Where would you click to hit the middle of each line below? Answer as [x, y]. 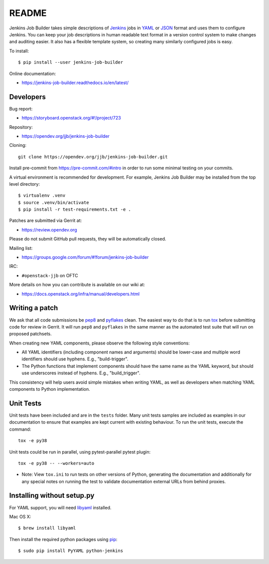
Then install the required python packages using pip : [63, 539]
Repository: [21, 127]
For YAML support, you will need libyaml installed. [60, 507]
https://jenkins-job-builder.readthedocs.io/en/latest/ [75, 83]
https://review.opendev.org [49, 229]
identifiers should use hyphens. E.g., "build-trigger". [75, 359]
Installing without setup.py [52, 496]
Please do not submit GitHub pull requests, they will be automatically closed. [88, 239]
